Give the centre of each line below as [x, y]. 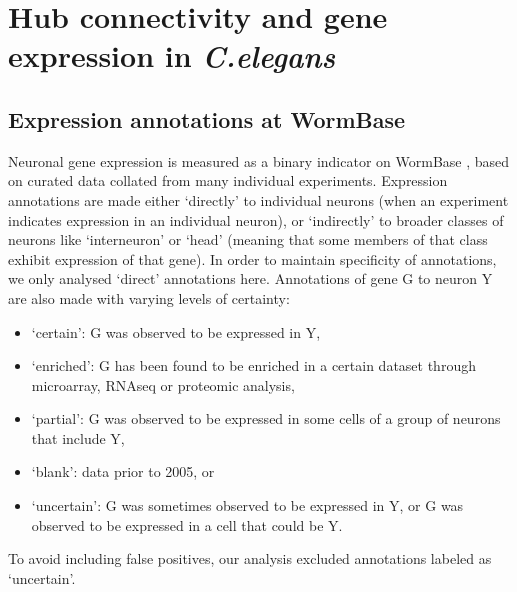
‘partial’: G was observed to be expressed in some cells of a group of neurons [266, 418]
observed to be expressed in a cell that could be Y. [187, 524]
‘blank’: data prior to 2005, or [123, 471]
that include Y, [78, 437]
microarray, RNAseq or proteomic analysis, [163, 384]
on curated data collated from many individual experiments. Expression [228, 180]
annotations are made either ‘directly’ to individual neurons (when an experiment [258, 199]
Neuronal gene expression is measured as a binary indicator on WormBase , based [259, 160]
